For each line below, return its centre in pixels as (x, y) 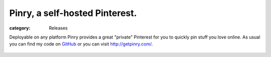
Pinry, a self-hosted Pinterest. (73, 13)
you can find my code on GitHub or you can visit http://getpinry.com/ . (81, 44)
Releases (58, 28)
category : (20, 28)
